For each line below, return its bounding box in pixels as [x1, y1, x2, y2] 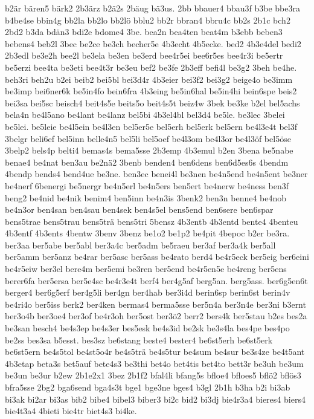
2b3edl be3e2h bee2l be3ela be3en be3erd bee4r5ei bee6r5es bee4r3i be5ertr [5, 49, 283, 62]
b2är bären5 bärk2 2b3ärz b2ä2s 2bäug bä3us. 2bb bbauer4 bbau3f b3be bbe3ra [5, 2, 300, 14]
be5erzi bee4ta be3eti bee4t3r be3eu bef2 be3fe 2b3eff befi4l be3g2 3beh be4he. [5, 60, 297, 73]
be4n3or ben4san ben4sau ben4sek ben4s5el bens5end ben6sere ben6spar [5, 203, 274, 216]
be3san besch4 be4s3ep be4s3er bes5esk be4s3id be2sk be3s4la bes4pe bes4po [5, 322, 290, 334]
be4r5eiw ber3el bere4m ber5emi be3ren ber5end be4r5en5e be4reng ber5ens [5, 262, 287, 275]
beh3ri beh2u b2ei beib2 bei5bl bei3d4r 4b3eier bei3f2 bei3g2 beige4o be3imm [5, 73, 293, 85]
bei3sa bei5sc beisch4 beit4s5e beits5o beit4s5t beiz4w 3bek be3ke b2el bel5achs [5, 96, 300, 109]
